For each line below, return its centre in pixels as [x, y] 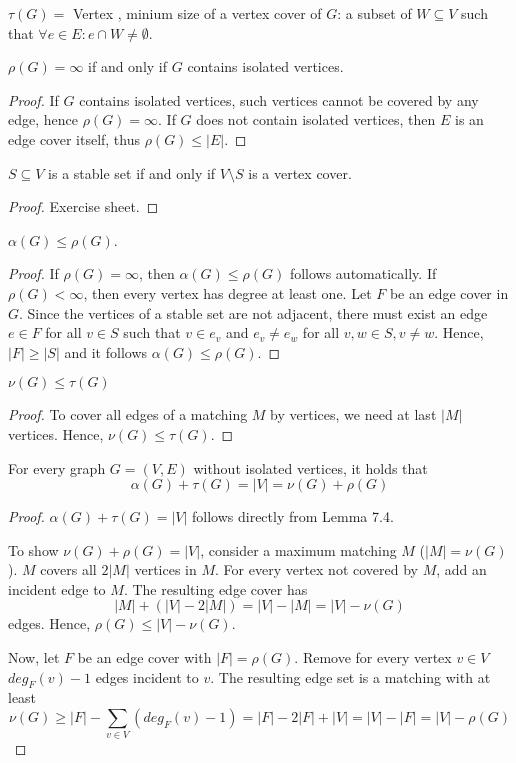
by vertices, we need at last [353, 414]
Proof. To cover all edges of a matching [128, 414]
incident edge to [57, 588]
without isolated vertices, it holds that [310, 467]
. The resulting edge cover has [215, 588]
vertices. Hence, [56, 433]
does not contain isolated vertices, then [316, 119]
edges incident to [147, 676]
